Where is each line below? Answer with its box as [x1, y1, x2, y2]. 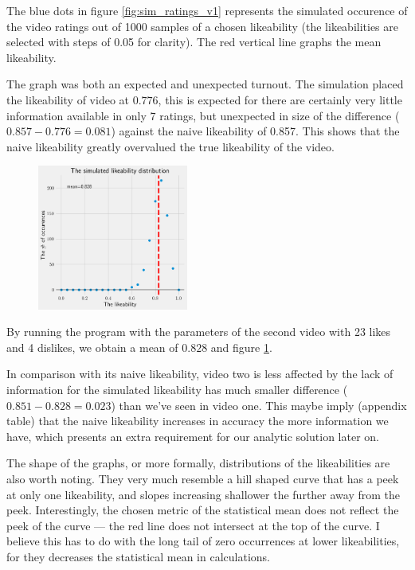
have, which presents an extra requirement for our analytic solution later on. [6, 427, 379, 444]
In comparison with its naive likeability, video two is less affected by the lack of [6, 365, 393, 382]
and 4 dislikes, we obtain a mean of [6, 338, 178, 355]
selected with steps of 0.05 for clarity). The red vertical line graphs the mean [6, 33, 382, 50]
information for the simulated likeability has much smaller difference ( [6, 381, 348, 398]
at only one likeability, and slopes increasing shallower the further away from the [6, 486, 401, 502]
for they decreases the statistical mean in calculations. [6, 549, 270, 564]
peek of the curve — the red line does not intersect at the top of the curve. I [6, 517, 380, 533]
